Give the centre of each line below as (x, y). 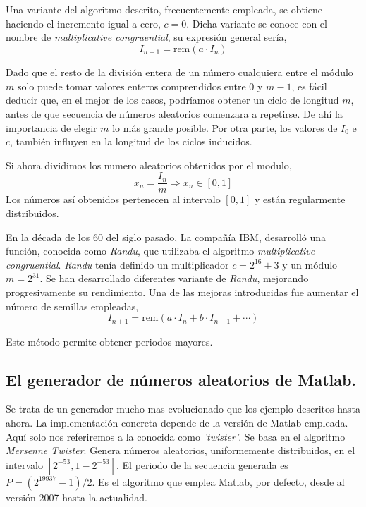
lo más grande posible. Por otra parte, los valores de (225, 127)
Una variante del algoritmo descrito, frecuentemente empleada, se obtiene (164, 9)
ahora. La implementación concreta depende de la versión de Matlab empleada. (177, 423)
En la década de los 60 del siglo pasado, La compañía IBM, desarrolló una (166, 237)
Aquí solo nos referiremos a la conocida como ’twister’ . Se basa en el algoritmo (176, 436)
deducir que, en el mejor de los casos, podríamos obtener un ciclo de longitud (172, 100)
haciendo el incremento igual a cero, (83, 23)
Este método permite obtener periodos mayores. (109, 341)
